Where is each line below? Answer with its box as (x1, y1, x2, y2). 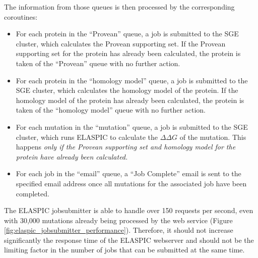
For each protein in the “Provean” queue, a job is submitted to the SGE (16, 28, 239, 39)
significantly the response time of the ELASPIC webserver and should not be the (4, 234, 254, 245)
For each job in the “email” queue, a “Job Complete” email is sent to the (16, 168, 241, 179)
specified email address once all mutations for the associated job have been (16, 178, 247, 188)
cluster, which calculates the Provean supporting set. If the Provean (16, 38, 226, 48)
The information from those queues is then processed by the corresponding (4, 2, 235, 12)
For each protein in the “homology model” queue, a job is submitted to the (16, 75, 248, 85)
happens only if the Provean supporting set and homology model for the (16, 141, 236, 152)
